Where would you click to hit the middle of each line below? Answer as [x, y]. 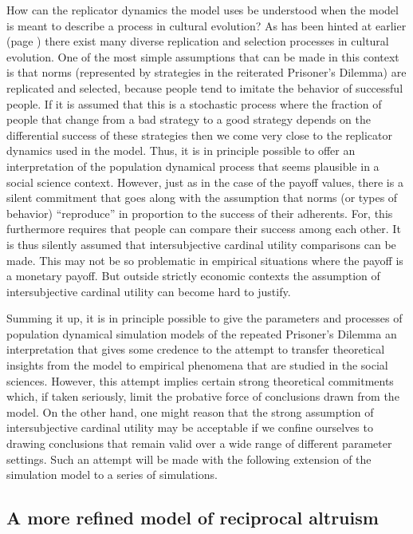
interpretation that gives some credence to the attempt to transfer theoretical [196, 349]
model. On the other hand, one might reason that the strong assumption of [190, 411]
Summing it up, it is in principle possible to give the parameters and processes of [205, 318]
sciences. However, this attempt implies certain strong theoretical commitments [200, 380]
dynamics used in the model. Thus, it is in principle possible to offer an [181, 150]
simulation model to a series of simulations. [112, 475]
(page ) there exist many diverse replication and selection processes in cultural [198, 41]
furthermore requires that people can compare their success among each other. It [204, 229]
